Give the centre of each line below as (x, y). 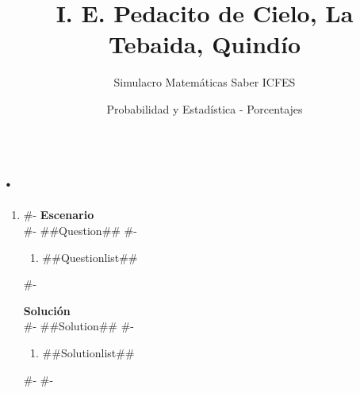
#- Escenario (59, 215)
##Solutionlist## (88, 353)
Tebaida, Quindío (205, 44)
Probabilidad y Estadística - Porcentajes (205, 108)
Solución (47, 310)
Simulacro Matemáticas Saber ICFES (205, 82)
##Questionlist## (90, 257)
